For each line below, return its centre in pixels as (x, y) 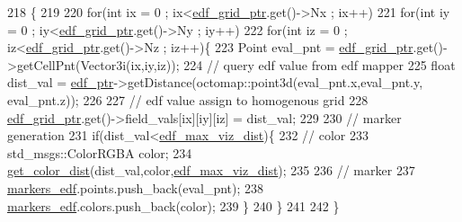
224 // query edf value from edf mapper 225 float (320, 64)
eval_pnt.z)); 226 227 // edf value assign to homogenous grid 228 (188, 99)
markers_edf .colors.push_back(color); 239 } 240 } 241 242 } (173, 205)
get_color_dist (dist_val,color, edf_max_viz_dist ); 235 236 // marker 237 (211, 170)
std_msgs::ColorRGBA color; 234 (100, 152)
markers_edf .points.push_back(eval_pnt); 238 (136, 187)
